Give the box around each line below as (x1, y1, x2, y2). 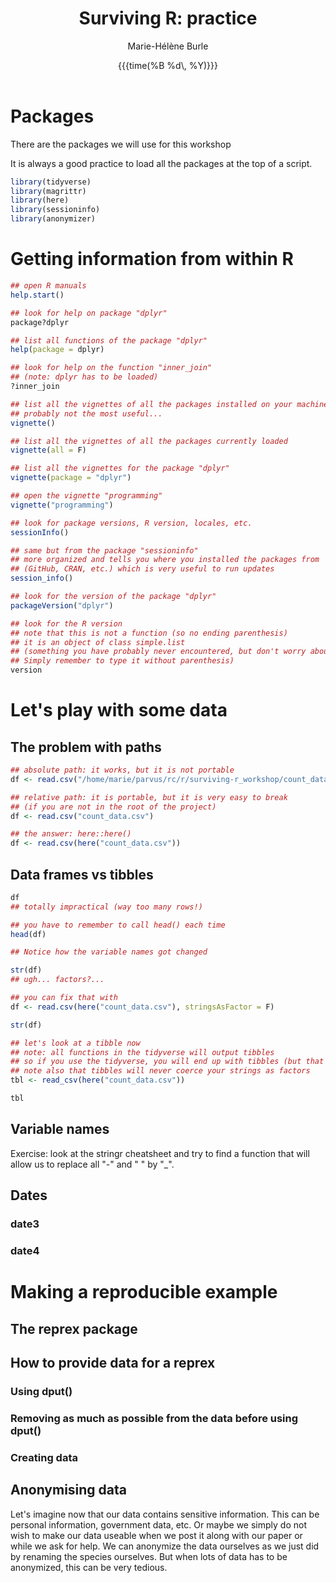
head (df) (10, 929, 47, 939)
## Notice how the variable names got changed (10, 947, 208, 957)
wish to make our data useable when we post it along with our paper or (10, 1529, 303, 1541)
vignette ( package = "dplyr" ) (10, 473, 132, 483)
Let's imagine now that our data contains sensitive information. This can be (10, 1508, 320, 1520)
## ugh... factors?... (10, 975, 105, 985)
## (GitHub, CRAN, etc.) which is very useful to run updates (10, 564, 275, 574)
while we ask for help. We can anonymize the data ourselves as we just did (10, 1540, 320, 1552)
